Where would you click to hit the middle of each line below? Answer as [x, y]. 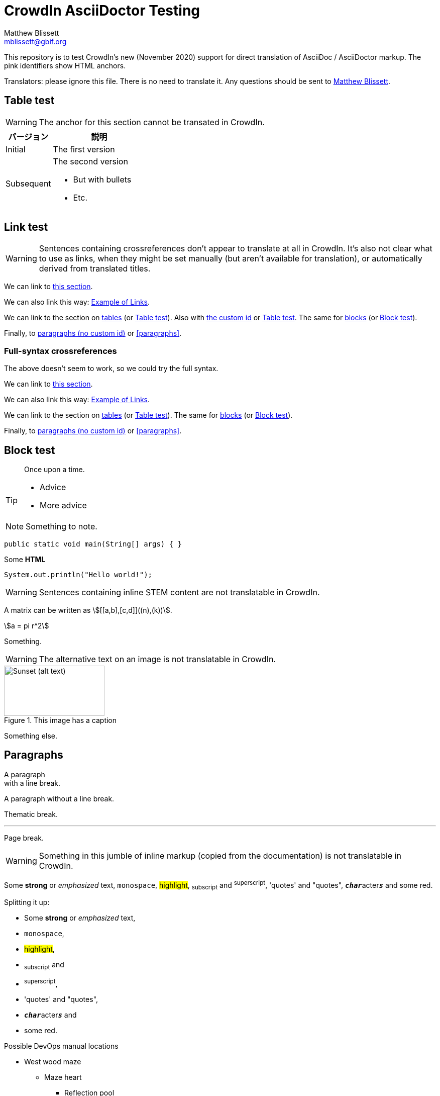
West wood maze [53, 1061]
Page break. [24, 838]
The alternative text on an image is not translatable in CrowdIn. [157, 659]
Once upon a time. [54, 470]
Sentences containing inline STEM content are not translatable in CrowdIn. [179, 592]
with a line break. [32, 783]
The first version [84, 149]
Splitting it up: [27, 902]
